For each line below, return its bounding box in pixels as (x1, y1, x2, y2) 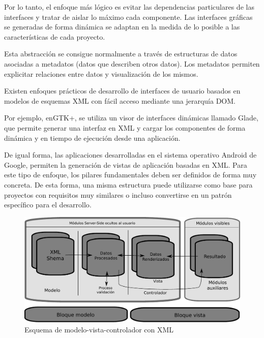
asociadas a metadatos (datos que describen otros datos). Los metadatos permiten (4, 58, 260, 69)
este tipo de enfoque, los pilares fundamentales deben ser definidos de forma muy (4, 169, 257, 180)
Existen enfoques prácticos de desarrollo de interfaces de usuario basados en (4, 85, 241, 96)
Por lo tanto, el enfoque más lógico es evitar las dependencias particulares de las (4, 2, 254, 12)
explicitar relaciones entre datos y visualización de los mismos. (4, 68, 198, 79)
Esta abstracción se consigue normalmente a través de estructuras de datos (4, 48, 238, 59)
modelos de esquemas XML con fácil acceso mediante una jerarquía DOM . (4, 95, 236, 106)
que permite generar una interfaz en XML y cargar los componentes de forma (4, 122, 246, 133)
